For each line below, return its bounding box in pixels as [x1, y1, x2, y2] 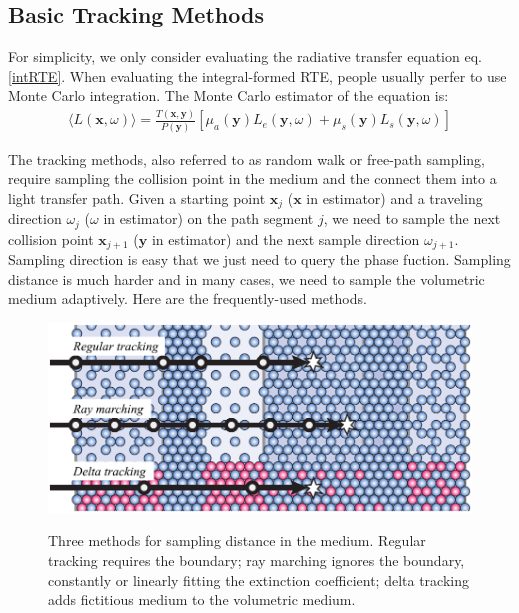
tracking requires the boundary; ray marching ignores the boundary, [48, 550, 465, 570]
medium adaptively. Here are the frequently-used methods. [8, 288, 367, 309]
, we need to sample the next [323, 208, 501, 229]
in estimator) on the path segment [103, 208, 314, 229]
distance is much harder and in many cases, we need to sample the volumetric [8, 268, 485, 289]
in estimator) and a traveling [306, 187, 483, 208]
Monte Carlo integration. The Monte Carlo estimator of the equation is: [8, 85, 449, 106]
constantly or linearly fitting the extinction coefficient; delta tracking [48, 569, 469, 590]
